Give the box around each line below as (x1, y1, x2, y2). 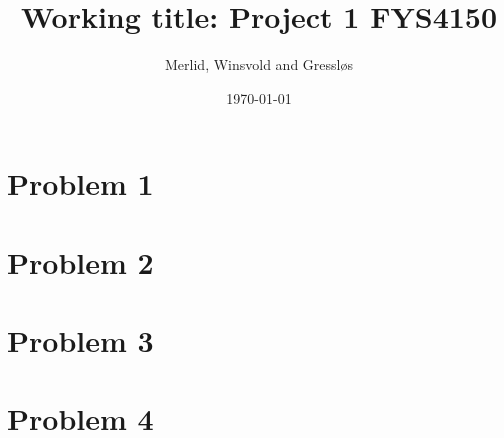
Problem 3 (7, 320, 154, 361)
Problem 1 (7, 163, 154, 204)
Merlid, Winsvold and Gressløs (165, 54, 353, 75)
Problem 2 (7, 241, 154, 282)
